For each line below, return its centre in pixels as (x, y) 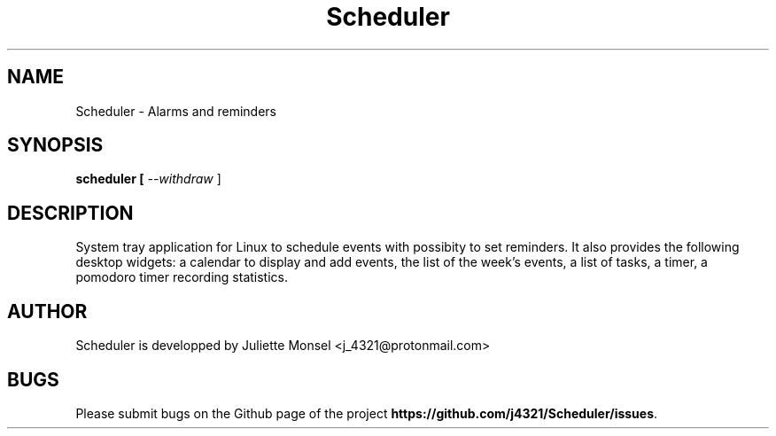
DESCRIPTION (70, 213)
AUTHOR (47, 311)
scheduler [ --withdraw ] (148, 179)
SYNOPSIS (55, 145)
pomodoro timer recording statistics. (182, 277)
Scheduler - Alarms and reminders (176, 111)
